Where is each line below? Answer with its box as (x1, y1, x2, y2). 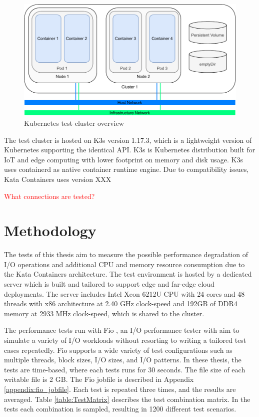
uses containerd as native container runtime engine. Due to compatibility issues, (4, 164, 249, 174)
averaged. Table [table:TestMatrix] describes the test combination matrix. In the (4, 393, 250, 404)
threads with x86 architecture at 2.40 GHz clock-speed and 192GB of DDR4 (4, 298, 237, 309)
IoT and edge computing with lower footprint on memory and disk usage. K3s (4, 154, 243, 164)
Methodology (4, 220, 96, 241)
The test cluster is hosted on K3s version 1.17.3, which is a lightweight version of (4, 134, 252, 145)
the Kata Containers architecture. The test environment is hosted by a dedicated (4, 269, 252, 279)
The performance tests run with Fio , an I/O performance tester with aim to (4, 325, 239, 335)
